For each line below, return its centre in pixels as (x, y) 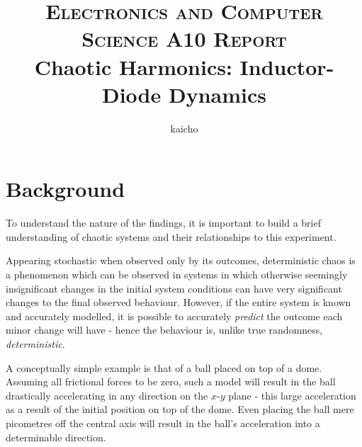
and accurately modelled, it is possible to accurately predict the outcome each (174, 316)
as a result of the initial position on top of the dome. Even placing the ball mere (180, 409)
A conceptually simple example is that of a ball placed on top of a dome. (164, 367)
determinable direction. (56, 437)
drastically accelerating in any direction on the (107, 395)
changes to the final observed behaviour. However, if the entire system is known (179, 302)
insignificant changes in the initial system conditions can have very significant (174, 288)
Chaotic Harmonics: (133, 66)
